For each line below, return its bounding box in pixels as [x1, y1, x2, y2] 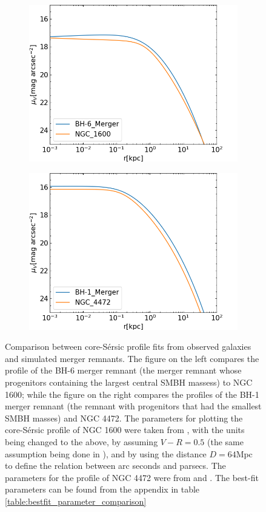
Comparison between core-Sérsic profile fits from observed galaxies [5, 340, 251, 353]
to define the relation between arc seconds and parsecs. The [5, 459, 226, 472]
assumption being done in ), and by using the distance [5, 447, 207, 460]
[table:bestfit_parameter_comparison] [5, 494, 147, 507]
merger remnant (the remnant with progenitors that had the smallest [5, 400, 262, 412]
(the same [207, 435, 244, 448]
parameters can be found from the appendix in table [5, 483, 200, 496]
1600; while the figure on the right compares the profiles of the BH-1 [5, 387, 259, 400]
